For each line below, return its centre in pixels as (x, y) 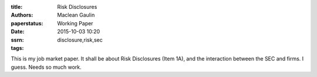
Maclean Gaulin (76, 15)
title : (17, 7)
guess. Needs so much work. (46, 67)
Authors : (22, 15)
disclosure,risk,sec (80, 40)
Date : (18, 32)
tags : (17, 48)
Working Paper (75, 23)
